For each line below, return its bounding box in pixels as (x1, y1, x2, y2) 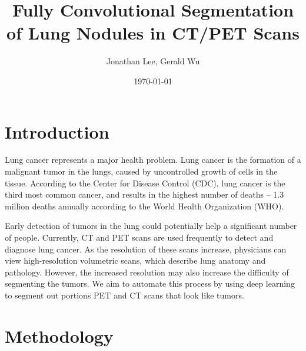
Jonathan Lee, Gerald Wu (106, 55, 200, 67)
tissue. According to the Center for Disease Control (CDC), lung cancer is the (5, 176, 285, 189)
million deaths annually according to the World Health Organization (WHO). (5, 199, 284, 212)
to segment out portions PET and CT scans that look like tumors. (5, 288, 244, 301)
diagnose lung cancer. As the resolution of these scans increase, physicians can (5, 242, 287, 255)
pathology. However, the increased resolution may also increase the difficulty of (5, 265, 289, 278)
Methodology (5, 323, 114, 347)
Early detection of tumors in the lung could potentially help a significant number (5, 219, 297, 232)
